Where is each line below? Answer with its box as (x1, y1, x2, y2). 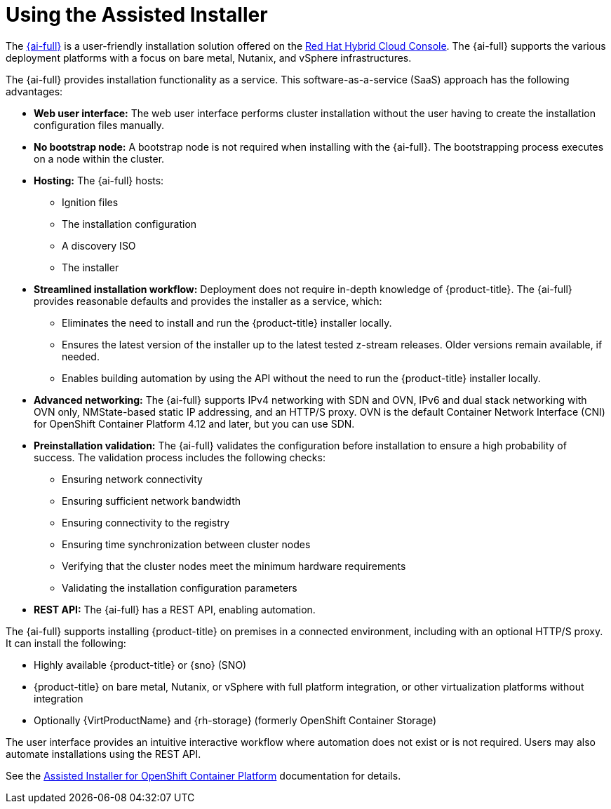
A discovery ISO (62, 239, 136, 252)
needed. (62, 350, 100, 362)
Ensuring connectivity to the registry (62, 516, 230, 529)
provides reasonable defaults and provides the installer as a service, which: (34, 294, 382, 307)
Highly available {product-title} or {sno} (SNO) (34, 658, 247, 671)
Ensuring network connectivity (62, 473, 203, 485)
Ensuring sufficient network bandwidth (62, 494, 241, 507)
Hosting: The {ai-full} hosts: (34, 174, 164, 186)
